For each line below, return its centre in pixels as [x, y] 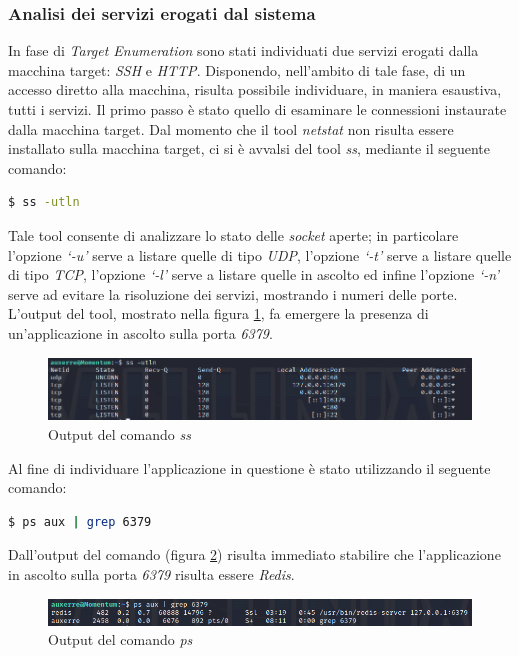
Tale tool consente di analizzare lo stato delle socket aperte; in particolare [233, 234]
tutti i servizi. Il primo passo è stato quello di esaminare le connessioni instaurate [257, 109]
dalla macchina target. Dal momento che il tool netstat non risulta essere [231, 128]
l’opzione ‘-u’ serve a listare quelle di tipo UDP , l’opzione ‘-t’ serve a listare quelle [260, 254]
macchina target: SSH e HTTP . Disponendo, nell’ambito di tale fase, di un [237, 69]
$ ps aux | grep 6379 [80, 521]
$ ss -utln [44, 202]
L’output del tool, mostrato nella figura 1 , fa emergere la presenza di [218, 313]
